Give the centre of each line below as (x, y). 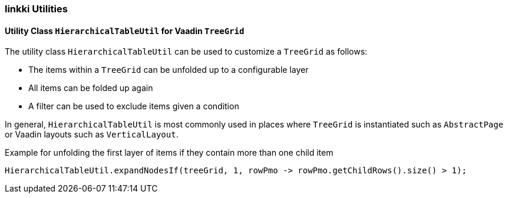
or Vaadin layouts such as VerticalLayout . (92, 135)
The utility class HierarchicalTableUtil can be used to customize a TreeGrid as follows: (186, 52)
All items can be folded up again (91, 88)
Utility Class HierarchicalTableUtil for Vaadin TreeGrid (125, 31)
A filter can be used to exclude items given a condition (134, 106)
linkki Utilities (36, 9)
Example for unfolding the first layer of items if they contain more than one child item (169, 153)
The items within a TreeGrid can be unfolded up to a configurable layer (169, 70)
